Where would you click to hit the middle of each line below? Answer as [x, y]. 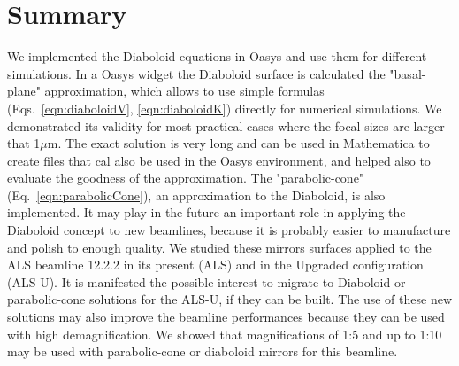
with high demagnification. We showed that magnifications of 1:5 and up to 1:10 [225, 334]
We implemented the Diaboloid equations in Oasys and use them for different [217, 56]
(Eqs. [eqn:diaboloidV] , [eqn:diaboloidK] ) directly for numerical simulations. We [225, 108]
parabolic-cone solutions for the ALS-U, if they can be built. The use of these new [230, 299]
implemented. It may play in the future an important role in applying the [207, 212]
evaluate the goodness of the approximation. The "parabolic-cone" [186, 178]
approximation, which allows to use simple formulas [184, 91]
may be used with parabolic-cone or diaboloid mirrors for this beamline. [203, 351]
